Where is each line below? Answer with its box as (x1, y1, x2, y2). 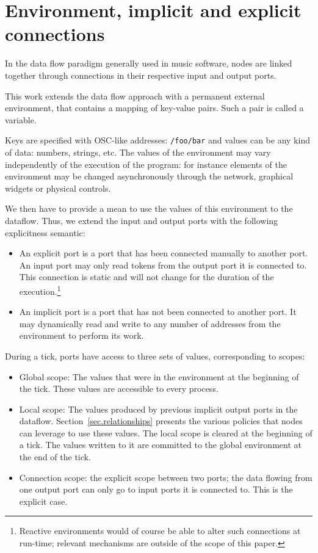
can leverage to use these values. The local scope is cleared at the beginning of (19, 426, 313, 439)
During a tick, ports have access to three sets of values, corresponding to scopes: (5, 349, 305, 362)
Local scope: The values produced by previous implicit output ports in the (19, 402, 298, 415)
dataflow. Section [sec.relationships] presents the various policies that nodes (19, 414, 303, 427)
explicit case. (19, 494, 68, 507)
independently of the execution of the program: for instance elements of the (5, 157, 287, 170)
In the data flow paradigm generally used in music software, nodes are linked (5, 57, 292, 70)
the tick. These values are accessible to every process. (19, 382, 219, 395)
